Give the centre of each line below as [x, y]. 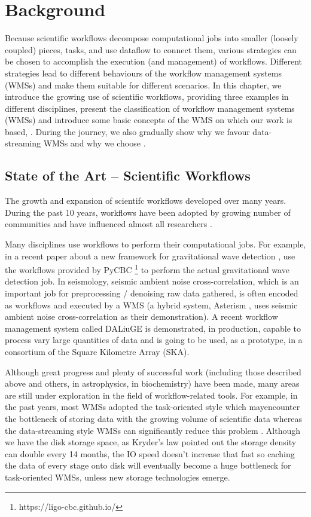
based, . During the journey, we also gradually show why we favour [127, 131]
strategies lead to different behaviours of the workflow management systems [143, 73]
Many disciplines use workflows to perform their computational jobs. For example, [155, 244]
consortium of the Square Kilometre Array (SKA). [97, 352]
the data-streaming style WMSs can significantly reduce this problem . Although [153, 430]
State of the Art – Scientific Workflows [128, 175]
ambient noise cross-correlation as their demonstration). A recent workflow [141, 316]
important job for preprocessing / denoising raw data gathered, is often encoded [152, 293]
